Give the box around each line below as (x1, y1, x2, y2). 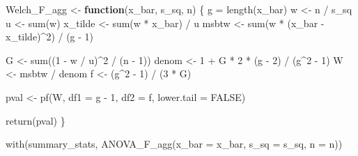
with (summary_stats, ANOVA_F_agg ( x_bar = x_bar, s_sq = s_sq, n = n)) (6, 136, 343, 151)
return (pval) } (6, 113, 65, 127)
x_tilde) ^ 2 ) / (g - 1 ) (6, 29, 94, 44)
